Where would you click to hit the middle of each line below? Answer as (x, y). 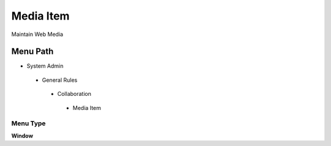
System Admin (45, 66)
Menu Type (29, 123)
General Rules (60, 80)
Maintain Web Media (37, 34)
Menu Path (32, 52)
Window (22, 136)
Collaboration (74, 94)
